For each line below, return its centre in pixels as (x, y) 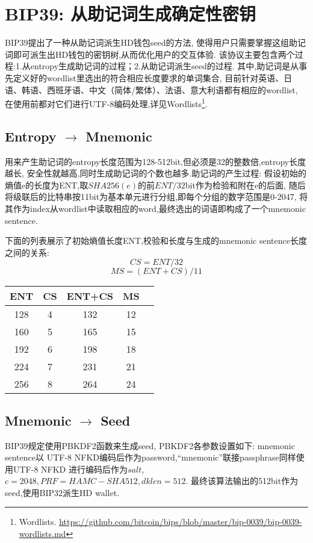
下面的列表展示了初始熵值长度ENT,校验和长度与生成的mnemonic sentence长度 (156, 240)
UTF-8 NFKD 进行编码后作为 (70, 469)
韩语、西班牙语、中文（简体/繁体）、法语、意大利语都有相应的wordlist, (160, 89)
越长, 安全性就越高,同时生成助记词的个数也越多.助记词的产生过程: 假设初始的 (156, 173)
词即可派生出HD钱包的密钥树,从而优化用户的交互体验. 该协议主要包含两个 (150, 54)
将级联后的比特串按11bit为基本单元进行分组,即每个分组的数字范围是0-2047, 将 (156, 197)
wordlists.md (42, 534)
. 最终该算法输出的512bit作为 (242, 481)
